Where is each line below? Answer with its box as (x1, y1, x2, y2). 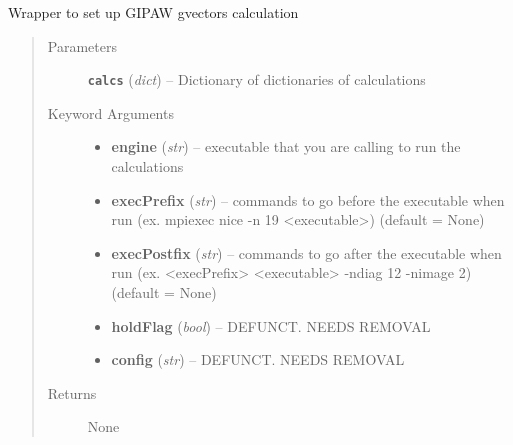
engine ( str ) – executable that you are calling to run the (111, 136, 461, 157)
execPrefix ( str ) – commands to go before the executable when (111, 189, 505, 210)
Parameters (47, 35, 117, 56)
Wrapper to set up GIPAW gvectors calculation (8, 2, 299, 22)
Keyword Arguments (47, 102, 174, 123)
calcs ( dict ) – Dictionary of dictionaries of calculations (87, 69, 426, 90)
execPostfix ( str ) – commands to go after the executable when (111, 242, 502, 263)
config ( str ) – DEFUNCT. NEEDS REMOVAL (111, 349, 405, 370)
